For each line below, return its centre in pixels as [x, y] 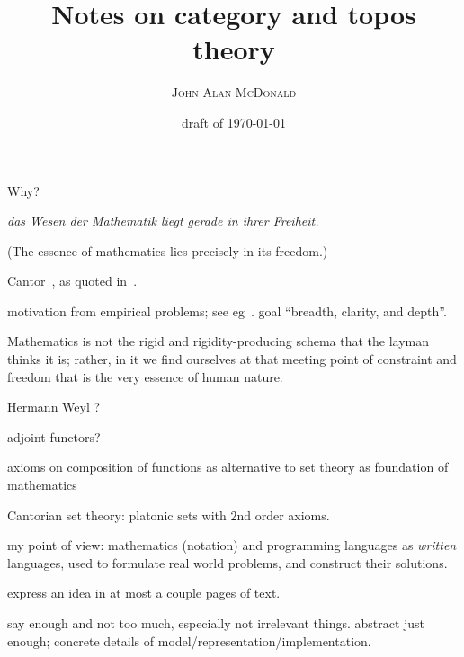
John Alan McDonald [234, 92]
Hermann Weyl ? [54, 407]
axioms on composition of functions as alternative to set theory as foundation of [228, 467]
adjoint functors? [54, 436]
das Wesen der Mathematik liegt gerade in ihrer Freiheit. [163, 221]
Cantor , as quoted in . [72, 281]
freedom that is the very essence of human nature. [145, 376]
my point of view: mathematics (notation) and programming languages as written [232, 545]
